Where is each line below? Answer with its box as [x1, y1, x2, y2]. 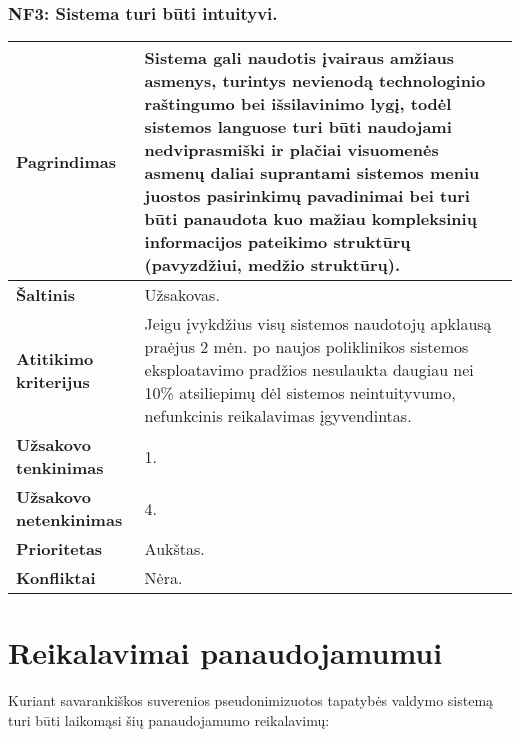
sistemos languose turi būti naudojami [144, 115, 452, 139]
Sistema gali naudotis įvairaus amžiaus [144, 46, 455, 70]
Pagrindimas [16, 149, 116, 173]
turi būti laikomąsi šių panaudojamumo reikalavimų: [8, 709, 330, 730]
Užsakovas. [144, 283, 220, 307]
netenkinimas [16, 508, 123, 532]
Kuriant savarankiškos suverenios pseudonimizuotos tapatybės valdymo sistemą [8, 690, 494, 711]
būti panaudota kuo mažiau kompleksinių [144, 207, 477, 231]
